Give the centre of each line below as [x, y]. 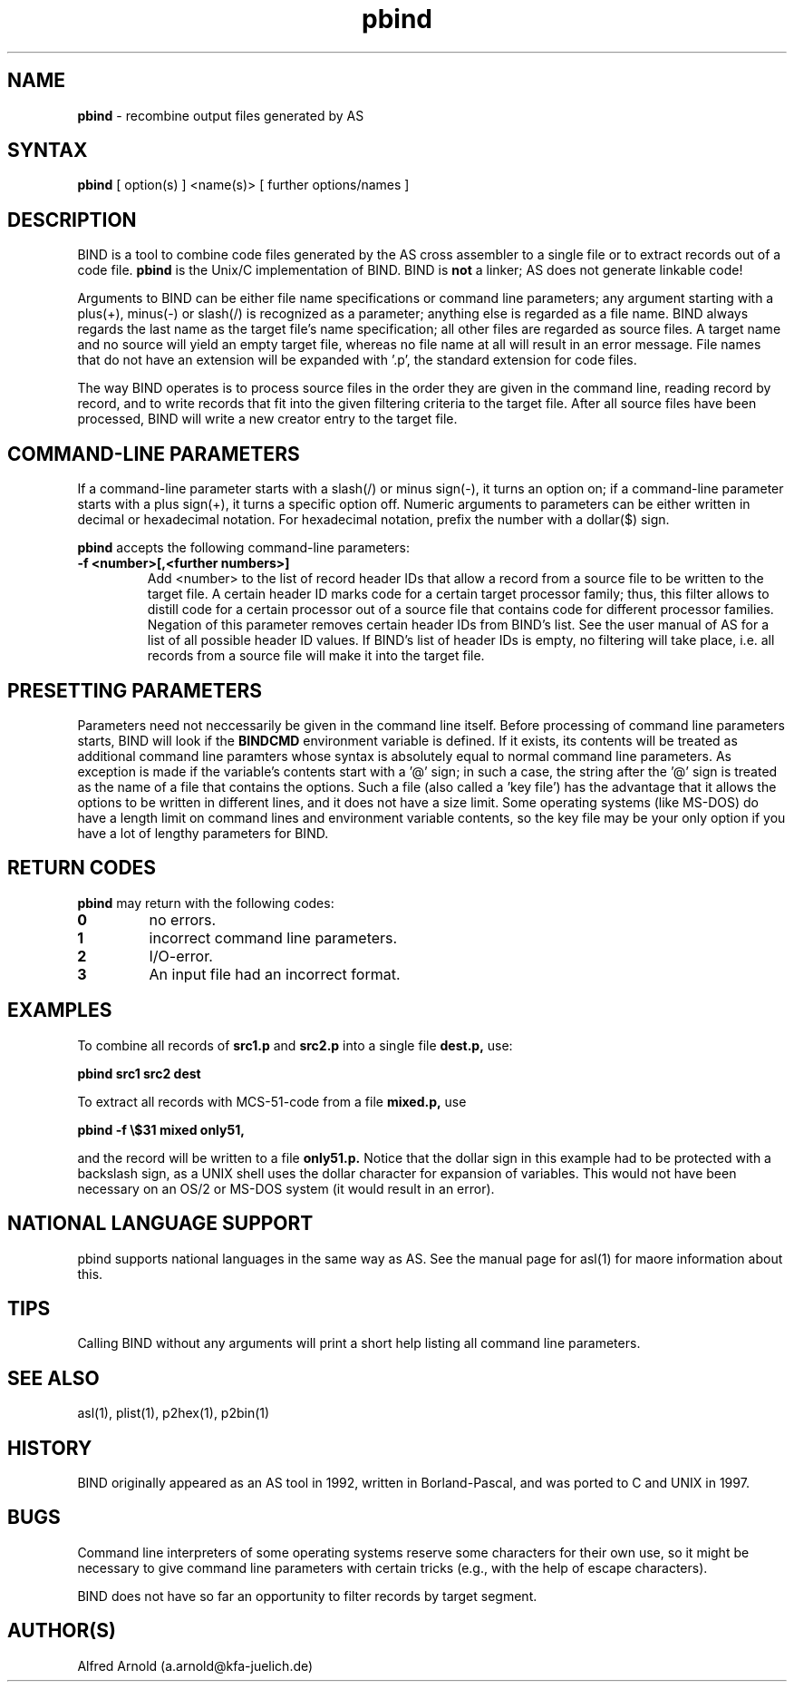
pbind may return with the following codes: [206, 903]
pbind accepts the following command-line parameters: [244, 548]
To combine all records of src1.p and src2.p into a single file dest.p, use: [295, 1045]
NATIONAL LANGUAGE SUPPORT [160, 1224]
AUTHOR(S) [62, 1631]
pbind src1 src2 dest [139, 1073]
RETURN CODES [82, 868]
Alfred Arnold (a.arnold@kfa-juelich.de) [195, 1665]
